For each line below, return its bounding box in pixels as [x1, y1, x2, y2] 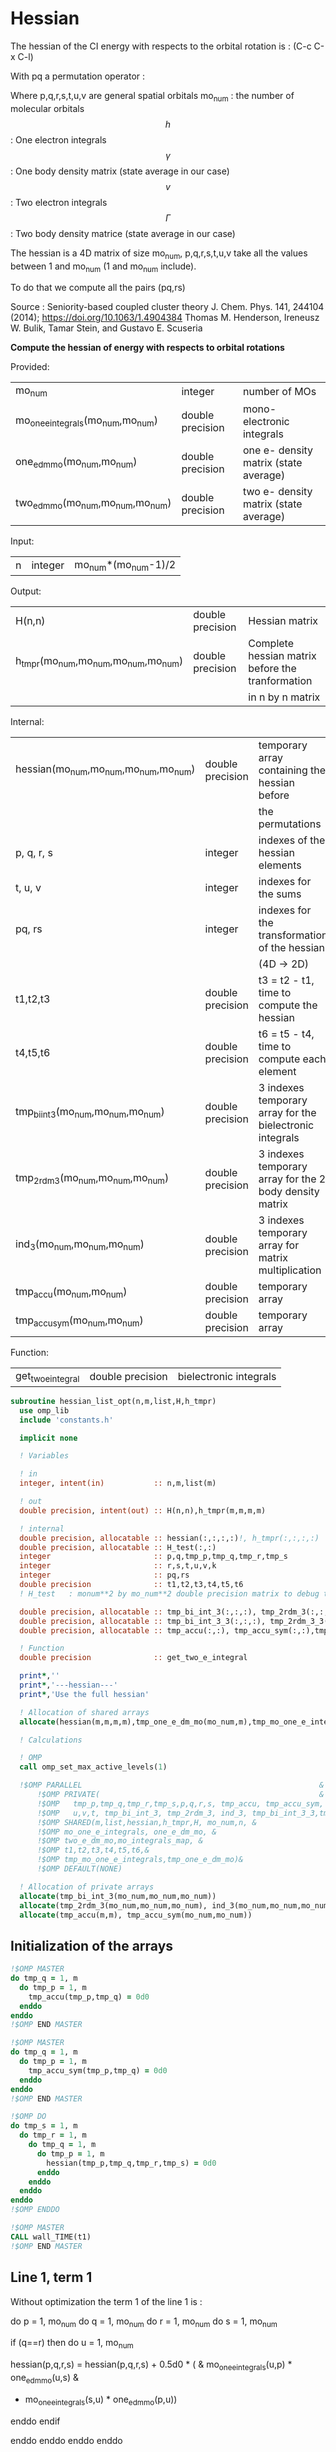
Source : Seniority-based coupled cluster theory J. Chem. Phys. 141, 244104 [10, 301, 325, 313]
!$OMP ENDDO [10, 2205, 60, 2215]
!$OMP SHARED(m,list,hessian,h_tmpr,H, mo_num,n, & [36, 1817, 257, 1827]
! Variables [19, 1451, 70, 1461]
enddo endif [10, 2415, 61, 2427]
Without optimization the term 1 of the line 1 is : [10, 2295, 203, 2307]
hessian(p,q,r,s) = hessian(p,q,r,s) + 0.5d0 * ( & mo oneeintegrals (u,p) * [10, 2358, 293, 2372]
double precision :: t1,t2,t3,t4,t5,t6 [19, 1580, 244, 1590]
